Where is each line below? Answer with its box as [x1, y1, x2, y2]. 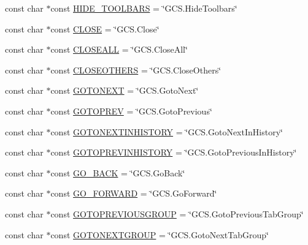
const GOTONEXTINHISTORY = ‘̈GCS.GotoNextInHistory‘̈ [50, 125, 283, 138]
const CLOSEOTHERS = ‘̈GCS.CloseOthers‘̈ [50, 63, 221, 76]
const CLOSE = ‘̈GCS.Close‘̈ [50, 22, 160, 35]
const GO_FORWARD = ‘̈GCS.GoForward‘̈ [50, 187, 217, 200]
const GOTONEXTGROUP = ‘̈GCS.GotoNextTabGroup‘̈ [50, 228, 269, 241]
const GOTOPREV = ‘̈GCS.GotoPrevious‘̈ [50, 104, 212, 117]
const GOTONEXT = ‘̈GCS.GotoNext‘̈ [50, 84, 199, 97]
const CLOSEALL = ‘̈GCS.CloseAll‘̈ [50, 43, 188, 56]
